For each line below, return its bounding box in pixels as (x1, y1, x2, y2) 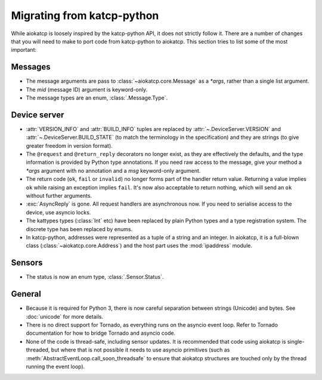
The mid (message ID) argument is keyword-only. (26, 86, 148, 93)
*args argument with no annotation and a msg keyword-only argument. (26, 167, 201, 174)
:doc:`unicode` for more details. (26, 313, 104, 320)
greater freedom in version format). (26, 142, 113, 149)
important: (11, 46, 37, 54)
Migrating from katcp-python (11, 9, 159, 22)
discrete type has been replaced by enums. (26, 225, 133, 232)
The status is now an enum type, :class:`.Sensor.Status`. (26, 273, 164, 281)
